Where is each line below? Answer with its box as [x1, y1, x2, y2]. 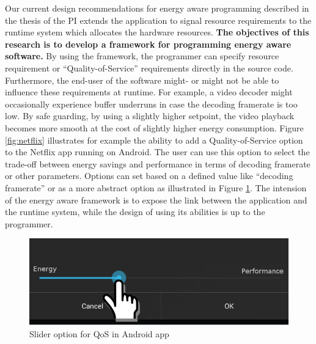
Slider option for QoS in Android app [29, 327, 169, 340]
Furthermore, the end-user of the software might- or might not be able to [5, 73, 279, 86]
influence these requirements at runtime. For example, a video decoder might [5, 86, 293, 98]
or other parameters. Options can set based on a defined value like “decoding [5, 169, 293, 182]
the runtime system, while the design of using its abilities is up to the [5, 205, 265, 218]
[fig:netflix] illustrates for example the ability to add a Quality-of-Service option [5, 133, 303, 146]
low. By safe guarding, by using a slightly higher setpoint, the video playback [5, 109, 295, 122]
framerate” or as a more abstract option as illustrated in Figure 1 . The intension [5, 181, 307, 194]
